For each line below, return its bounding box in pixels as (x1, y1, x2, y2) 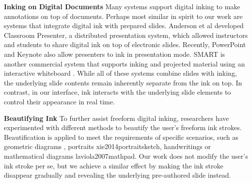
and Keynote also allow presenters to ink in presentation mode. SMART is (4, 49, 225, 59)
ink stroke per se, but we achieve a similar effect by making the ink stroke (4, 160, 223, 170)
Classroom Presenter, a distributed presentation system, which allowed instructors (4, 30, 248, 40)
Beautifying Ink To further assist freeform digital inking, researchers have (4, 113, 229, 123)
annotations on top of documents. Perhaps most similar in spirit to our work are (4, 11, 243, 21)
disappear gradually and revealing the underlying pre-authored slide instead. (4, 170, 231, 180)
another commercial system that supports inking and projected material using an (4, 58, 245, 68)
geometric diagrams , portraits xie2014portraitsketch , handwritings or (4, 141, 211, 151)
